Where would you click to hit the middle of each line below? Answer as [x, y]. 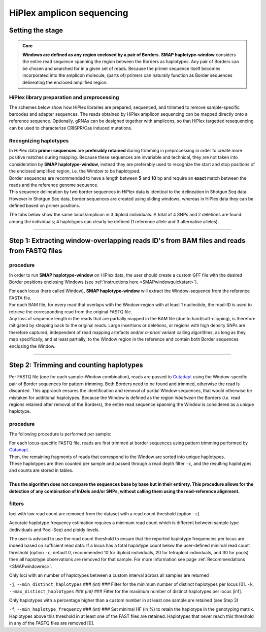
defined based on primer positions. [45, 206]
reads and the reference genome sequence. [54, 185]
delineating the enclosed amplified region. [65, 82]
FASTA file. [20, 298]
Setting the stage [36, 30]
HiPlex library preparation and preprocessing [64, 98]
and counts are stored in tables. [41, 470]
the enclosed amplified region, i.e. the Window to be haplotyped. [75, 171]
